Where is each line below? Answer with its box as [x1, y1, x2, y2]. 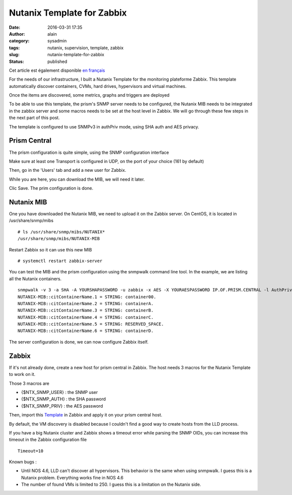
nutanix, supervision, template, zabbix [47, 44, 124, 51]
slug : [9, 52, 19, 58]
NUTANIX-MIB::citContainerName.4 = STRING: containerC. [18, 314, 154, 320]
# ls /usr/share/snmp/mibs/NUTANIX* [18, 229, 105, 234]
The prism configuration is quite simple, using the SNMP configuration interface [9, 149, 169, 155]
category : [9, 38, 30, 44]
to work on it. [9, 371, 36, 377]
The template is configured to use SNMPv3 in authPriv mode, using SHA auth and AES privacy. [9, 124, 200, 129]
